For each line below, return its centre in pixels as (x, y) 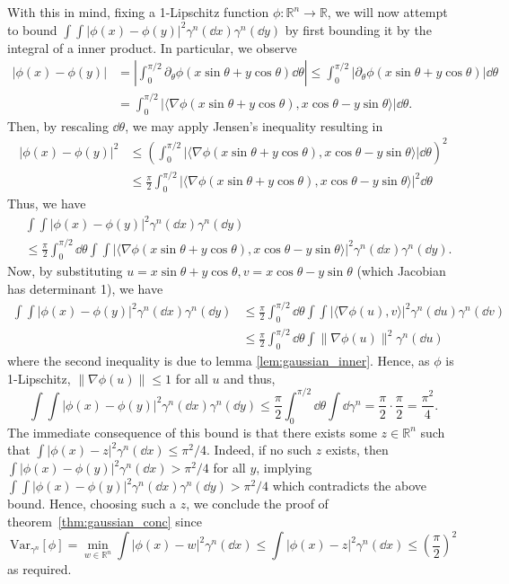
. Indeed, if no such (259, 450)
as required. (39, 569)
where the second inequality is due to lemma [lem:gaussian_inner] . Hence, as (219, 361)
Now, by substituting (65, 271)
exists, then (357, 450)
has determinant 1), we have (85, 289)
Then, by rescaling (58, 125)
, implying (284, 468)
